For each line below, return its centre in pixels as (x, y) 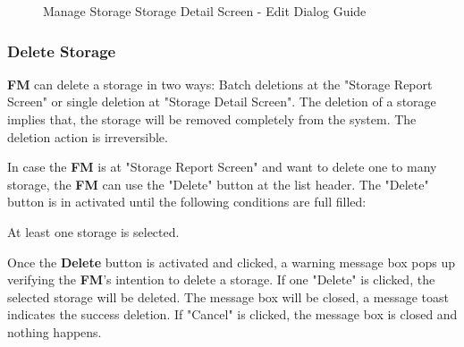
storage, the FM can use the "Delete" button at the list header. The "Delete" (218, 184)
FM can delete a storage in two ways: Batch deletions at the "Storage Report (220, 84)
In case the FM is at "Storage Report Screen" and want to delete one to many (222, 167)
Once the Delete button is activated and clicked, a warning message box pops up (231, 262)
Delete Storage (62, 51)
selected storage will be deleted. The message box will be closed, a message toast (228, 296)
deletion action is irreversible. (88, 136)
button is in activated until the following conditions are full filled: (187, 202)
